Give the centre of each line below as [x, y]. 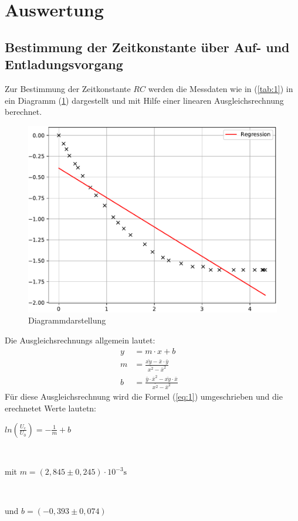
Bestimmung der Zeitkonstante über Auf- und [147, 47]
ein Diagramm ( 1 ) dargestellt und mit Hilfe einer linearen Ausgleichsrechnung [144, 100]
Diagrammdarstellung [67, 320]
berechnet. [23, 112]
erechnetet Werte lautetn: [51, 408]
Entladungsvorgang [64, 64]
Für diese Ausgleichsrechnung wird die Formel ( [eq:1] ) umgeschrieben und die [144, 396]
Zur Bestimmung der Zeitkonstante [68, 88]
